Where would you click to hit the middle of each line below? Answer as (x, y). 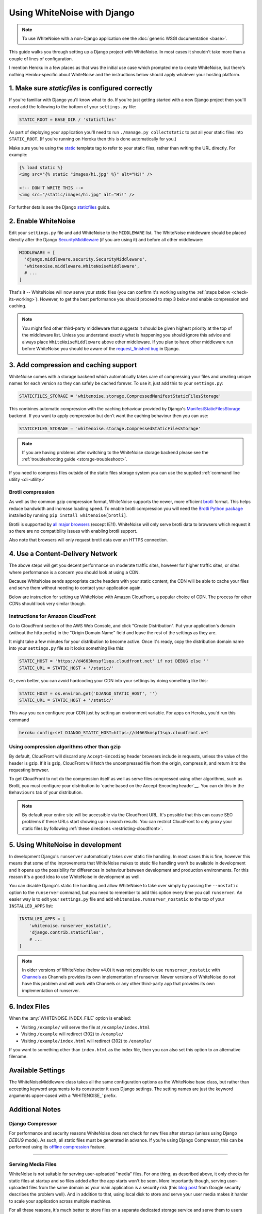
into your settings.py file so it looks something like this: (67, 648)
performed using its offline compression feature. (57, 1147)
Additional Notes (35, 1109)
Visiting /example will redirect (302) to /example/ (72, 1034)
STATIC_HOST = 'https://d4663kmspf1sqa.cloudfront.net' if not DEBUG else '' (114, 661)
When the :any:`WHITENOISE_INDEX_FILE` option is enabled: (70, 1018)
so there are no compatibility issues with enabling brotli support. (73, 531)
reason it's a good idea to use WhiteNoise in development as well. (75, 877)
